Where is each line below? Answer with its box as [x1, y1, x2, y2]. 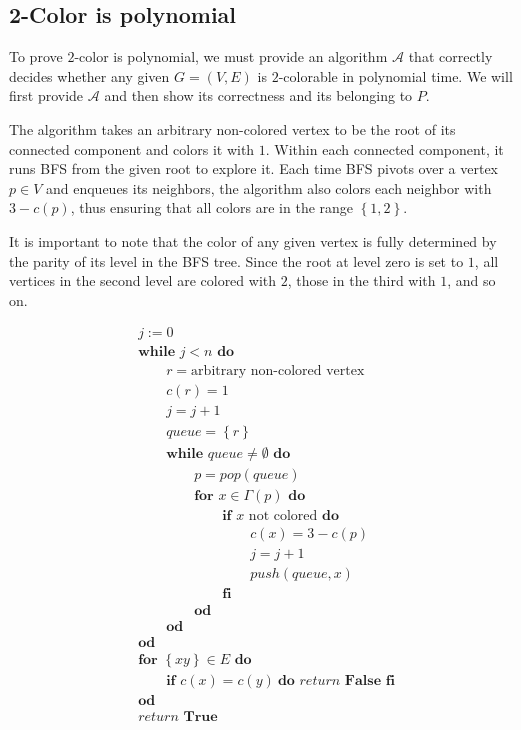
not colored [248, 508, 318, 523]
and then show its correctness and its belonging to [104, 85, 413, 106]
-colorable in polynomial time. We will [278, 65, 513, 86]
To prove [9, 46, 63, 67]
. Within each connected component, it [265, 138, 504, 159]
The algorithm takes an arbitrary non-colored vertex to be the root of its [9, 118, 456, 139]
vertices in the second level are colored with [9, 270, 277, 291]
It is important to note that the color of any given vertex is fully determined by [9, 230, 497, 251]
